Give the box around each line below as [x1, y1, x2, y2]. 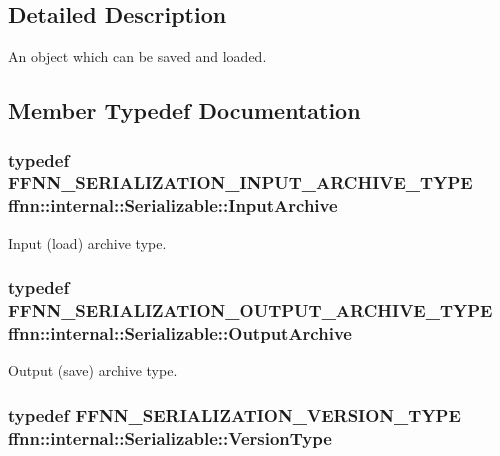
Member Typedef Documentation [8, 95, 361, 126]
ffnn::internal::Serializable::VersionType [8, 425, 332, 450]
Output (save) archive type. [8, 360, 178, 381]
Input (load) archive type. [8, 232, 167, 253]
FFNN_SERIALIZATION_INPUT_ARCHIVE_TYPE [8, 170, 473, 195]
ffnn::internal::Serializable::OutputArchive [8, 321, 352, 345]
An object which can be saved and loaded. [8, 46, 267, 67]
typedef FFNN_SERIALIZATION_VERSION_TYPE [8, 402, 461, 427]
